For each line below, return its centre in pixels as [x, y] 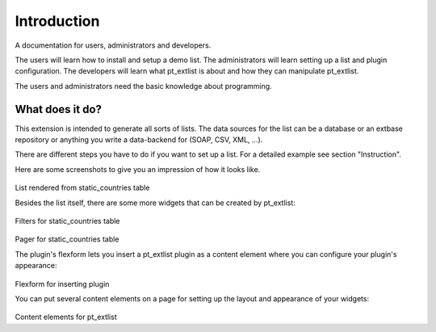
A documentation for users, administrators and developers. [113, 45]
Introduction [57, 21]
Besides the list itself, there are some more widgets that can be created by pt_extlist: [155, 203]
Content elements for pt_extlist [66, 317]
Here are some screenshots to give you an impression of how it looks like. [138, 169]
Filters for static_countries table [67, 221]
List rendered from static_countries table [82, 188]
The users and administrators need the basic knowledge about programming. [143, 86]
